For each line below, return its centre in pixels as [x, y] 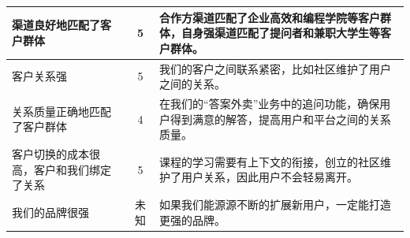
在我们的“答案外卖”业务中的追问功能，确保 [270, 103]
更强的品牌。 [193, 219]
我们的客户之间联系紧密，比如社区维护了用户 [276, 68]
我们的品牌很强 [50, 212]
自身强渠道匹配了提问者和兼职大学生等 [281, 33]
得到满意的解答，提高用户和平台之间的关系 [281, 119]
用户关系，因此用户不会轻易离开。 [270, 177]
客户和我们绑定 [72, 169]
